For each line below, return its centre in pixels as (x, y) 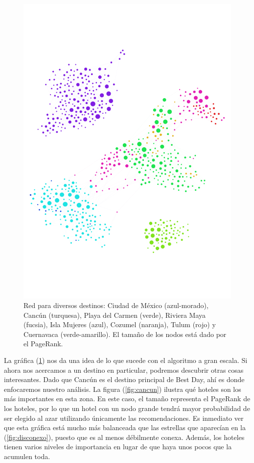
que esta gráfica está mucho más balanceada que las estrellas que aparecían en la (125, 427)
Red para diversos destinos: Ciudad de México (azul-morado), (116, 305)
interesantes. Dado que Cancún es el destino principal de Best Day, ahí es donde (124, 379)
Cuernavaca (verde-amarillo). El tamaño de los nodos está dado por (125, 334)
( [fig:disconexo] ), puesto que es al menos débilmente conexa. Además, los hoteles (124, 437)
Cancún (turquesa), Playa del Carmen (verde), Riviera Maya (115, 315)
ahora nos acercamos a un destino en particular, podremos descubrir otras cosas (124, 370)
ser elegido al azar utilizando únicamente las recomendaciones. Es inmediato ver (124, 418)
